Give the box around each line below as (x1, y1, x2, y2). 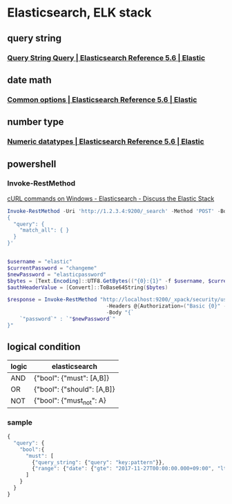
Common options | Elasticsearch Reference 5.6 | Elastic (7, 94, 197, 104)
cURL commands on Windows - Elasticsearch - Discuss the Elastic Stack (7, 194, 215, 203)
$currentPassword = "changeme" (7, 264, 97, 272)
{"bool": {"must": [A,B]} (34, 373, 110, 383)
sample (7, 417, 33, 427)
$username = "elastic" (7, 259, 72, 265)
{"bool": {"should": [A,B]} (34, 384, 115, 394)
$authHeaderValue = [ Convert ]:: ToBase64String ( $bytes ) (7, 284, 168, 291)
